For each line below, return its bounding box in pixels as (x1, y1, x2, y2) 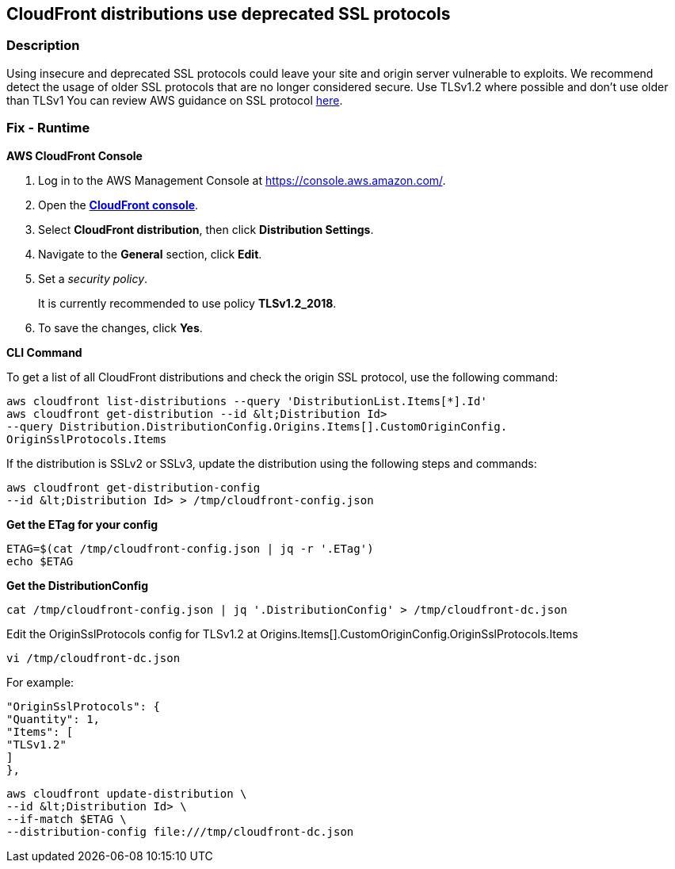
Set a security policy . (38, 271, 148, 285)
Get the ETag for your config (6, 517, 158, 531)
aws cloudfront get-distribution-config (6, 480, 261, 494)
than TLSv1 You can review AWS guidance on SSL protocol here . (6, 93, 343, 107)
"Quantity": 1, (6, 712, 101, 725)
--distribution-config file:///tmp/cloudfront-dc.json (6, 825, 354, 838)
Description (6, 37, 80, 54)
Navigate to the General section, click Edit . (38, 247, 262, 261)
